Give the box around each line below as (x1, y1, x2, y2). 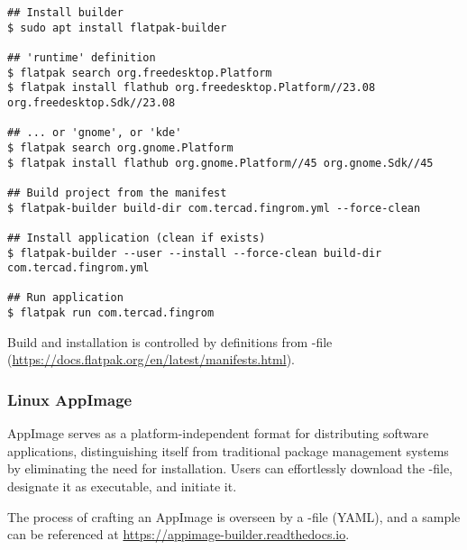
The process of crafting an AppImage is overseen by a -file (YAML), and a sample (7, 507, 461, 526)
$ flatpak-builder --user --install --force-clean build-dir (7, 246, 382, 260)
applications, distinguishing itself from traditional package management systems (7, 441, 449, 460)
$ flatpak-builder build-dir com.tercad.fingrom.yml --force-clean (7, 201, 421, 215)
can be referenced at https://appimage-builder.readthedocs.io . (7, 525, 350, 544)
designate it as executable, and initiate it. (7, 476, 237, 495)
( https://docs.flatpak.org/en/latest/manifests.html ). (7, 350, 295, 369)
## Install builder (7, 6, 124, 19)
